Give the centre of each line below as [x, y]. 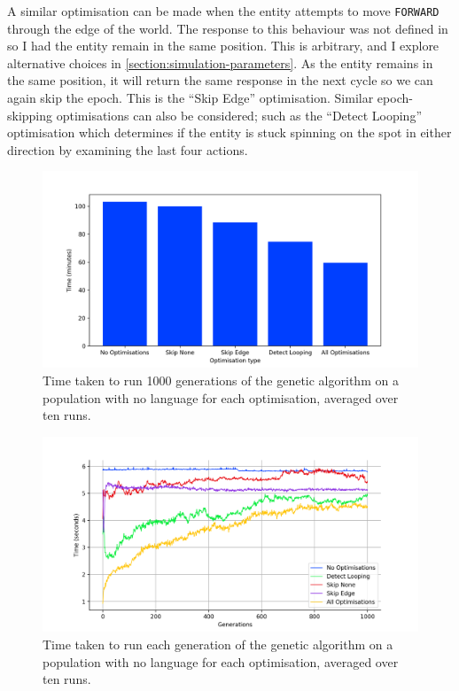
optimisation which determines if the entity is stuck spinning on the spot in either [229, 132]
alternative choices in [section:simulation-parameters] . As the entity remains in [220, 62]
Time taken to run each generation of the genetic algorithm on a [218, 644]
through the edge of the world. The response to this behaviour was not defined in [228, 28]
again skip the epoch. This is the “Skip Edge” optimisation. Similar [191, 98]
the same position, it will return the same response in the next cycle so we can [220, 80]
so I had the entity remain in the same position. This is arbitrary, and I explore [223, 46]
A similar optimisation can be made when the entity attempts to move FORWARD [223, 11]
